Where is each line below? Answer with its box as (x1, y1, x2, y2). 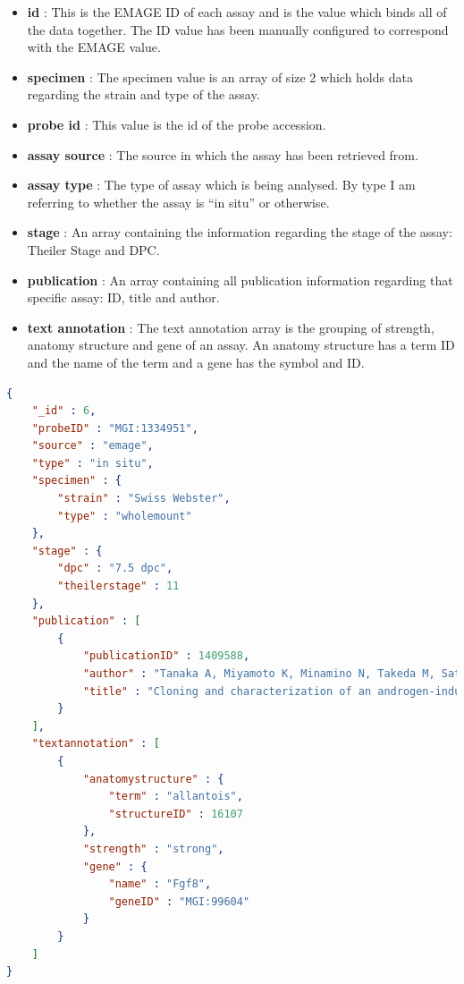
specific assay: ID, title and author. (27, 288, 220, 307)
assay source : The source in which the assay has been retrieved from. (27, 145, 418, 164)
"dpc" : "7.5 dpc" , (57, 562, 173, 575)
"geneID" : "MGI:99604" (108, 895, 250, 908)
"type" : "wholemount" (57, 509, 192, 522)
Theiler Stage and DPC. (27, 240, 160, 259)
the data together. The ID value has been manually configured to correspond (27, 20, 449, 38)
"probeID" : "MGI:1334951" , (31, 421, 198, 435)
